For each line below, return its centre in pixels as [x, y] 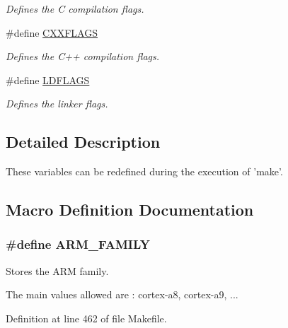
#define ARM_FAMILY [78, 244]
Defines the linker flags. [57, 104]
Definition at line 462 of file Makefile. [86, 318]
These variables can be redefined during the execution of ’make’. [144, 171]
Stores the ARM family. [57, 270]
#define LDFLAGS [48, 80]
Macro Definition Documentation [130, 210]
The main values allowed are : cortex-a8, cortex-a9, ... [122, 294]
